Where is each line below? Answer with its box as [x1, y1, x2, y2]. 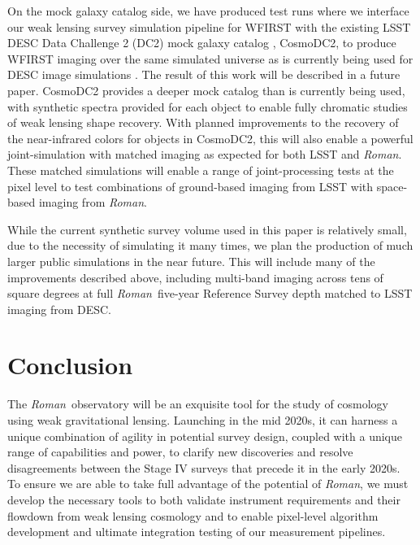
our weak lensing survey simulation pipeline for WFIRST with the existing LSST [7, 18, 411, 35]
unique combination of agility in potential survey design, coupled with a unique [7, 427, 402, 444]
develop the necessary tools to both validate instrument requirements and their [7, 490, 401, 508]
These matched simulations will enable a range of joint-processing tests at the [7, 161, 394, 178]
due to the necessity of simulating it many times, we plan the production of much [7, 237, 414, 254]
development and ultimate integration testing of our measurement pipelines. [7, 523, 386, 540]
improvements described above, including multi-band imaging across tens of [7, 268, 383, 286]
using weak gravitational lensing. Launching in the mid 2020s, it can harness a [7, 412, 398, 428]
